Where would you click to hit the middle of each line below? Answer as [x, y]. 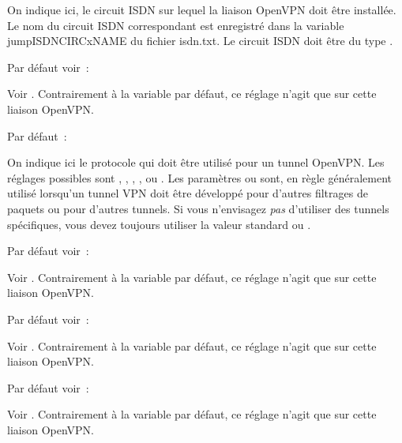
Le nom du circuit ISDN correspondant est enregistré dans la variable [176, 25]
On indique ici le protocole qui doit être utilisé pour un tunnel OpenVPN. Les [196, 162]
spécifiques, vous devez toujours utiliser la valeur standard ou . [159, 224]
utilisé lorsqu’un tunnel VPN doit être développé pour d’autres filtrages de [188, 193]
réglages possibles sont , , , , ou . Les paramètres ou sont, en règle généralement [200, 177]
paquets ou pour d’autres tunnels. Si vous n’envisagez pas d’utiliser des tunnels [198, 208]
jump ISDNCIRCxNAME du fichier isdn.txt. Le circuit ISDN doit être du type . [200, 41]
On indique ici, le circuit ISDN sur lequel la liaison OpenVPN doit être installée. [202, 9]
